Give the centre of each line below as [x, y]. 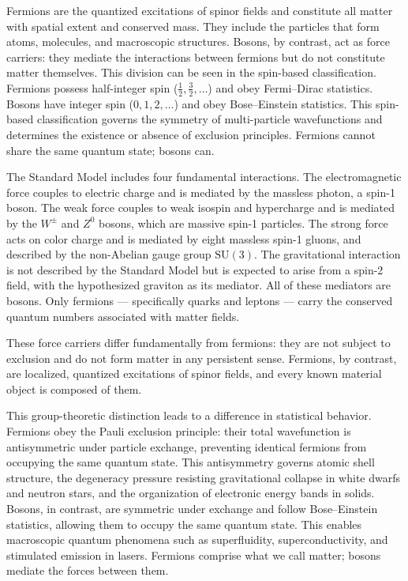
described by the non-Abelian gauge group [109, 254]
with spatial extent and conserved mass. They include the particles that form [193, 26]
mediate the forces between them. [88, 570]
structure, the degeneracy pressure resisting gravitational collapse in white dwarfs [204, 477]
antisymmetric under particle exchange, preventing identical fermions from [187, 446]
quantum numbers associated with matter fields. [123, 316]
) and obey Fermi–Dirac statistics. [290, 87]
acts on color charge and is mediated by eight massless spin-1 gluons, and [184, 238]
